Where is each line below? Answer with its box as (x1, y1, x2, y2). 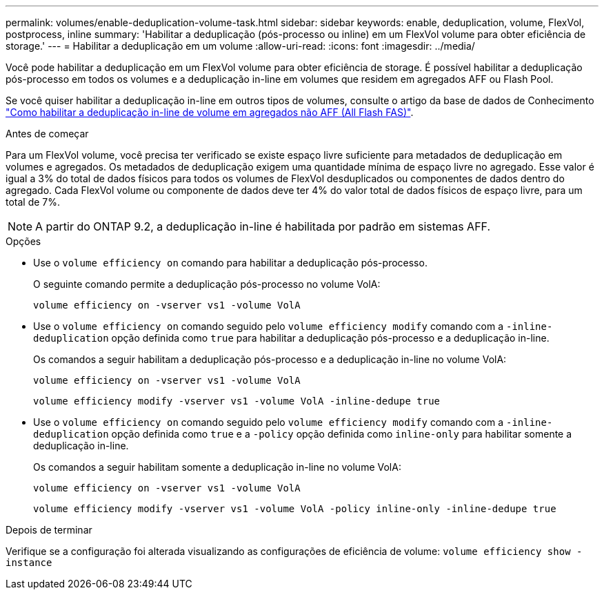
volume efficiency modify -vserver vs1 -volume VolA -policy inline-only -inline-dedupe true (33, 503, 556, 514)
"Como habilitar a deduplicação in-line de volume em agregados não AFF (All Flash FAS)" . (6, 106, 414, 118)
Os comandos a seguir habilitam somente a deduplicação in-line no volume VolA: (33, 461, 401, 473)
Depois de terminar (6, 524, 92, 536)
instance (6, 557, 52, 568)
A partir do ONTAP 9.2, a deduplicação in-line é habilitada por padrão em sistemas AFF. (35, 220, 491, 233)
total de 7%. (6, 196, 61, 208)
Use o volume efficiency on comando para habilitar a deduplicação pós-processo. (33, 257, 427, 269)
